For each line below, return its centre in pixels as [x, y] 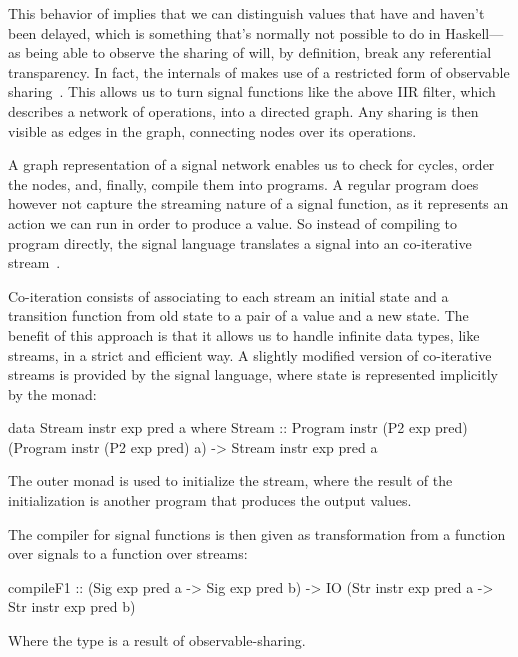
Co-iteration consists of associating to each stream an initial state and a [228, 295]
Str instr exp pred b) [72, 606]
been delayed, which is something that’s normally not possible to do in [224, 32]
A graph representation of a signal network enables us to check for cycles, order [251, 164]
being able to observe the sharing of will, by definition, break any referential [258, 52]
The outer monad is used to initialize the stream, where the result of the [230, 480]
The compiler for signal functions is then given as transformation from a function [257, 533]
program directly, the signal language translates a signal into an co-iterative [240, 242]
